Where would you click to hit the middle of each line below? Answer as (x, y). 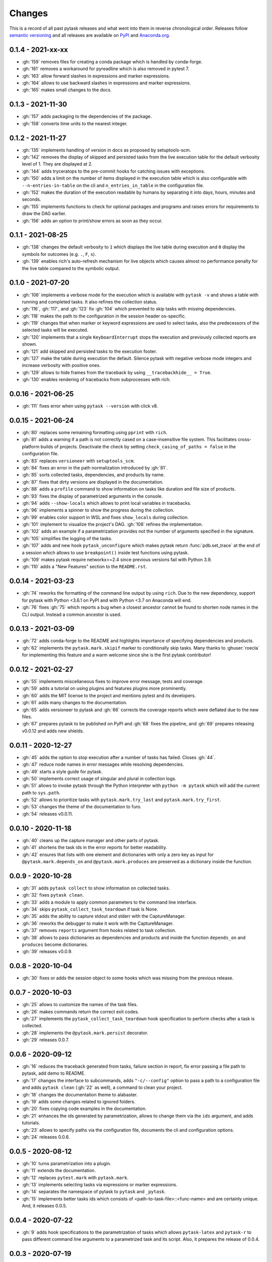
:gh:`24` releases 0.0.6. (46, 1137)
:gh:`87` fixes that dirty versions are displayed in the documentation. (93, 482)
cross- (245, 440)
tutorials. (31, 1123)
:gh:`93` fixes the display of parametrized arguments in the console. (92, 496)
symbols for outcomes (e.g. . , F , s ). (59, 254)
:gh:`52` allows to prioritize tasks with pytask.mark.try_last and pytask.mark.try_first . (122, 800)
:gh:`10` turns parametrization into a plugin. (66, 1163)
